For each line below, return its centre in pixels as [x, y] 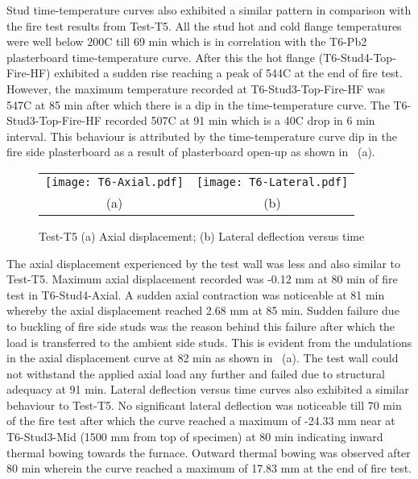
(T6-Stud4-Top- [357, 57]
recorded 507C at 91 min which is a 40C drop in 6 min [240, 120]
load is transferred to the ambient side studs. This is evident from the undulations [209, 342]
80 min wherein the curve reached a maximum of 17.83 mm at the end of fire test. [209, 468]
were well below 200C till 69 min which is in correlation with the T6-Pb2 [187, 41]
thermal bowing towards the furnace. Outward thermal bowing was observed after [209, 452]
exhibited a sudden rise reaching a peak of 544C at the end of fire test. [228, 73]
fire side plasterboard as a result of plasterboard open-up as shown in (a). [191, 152]
